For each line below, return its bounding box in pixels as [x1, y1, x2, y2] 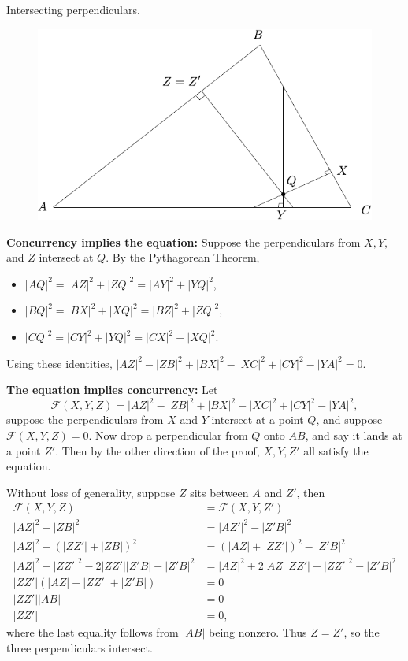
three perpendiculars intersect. [6, 639, 153, 655]
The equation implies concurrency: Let [6, 381, 218, 398]
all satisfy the [303, 442, 369, 459]
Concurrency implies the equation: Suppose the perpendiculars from [6, 233, 361, 250]
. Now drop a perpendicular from [88, 426, 248, 443]
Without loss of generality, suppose [6, 484, 176, 500]
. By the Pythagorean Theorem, [106, 249, 260, 266]
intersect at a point [211, 411, 304, 428]
